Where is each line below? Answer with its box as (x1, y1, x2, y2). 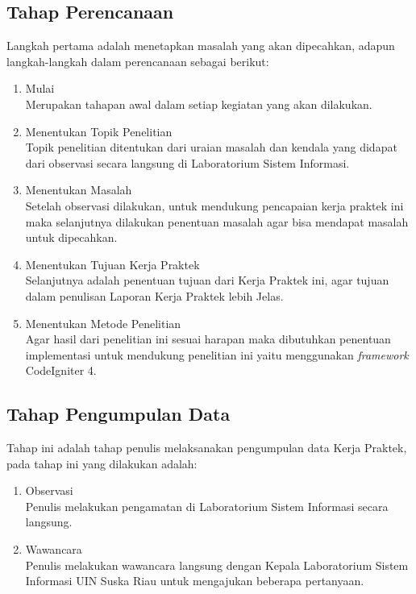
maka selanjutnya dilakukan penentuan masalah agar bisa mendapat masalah (25, 213, 409, 230)
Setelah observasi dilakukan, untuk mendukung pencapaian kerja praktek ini (25, 197, 404, 214)
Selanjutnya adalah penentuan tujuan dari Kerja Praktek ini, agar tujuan (25, 272, 389, 289)
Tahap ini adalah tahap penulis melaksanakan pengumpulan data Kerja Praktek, (6, 439, 407, 456)
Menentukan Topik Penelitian (25, 123, 173, 139)
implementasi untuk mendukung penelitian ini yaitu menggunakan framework (25, 346, 409, 363)
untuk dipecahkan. (25, 229, 118, 246)
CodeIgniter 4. (25, 362, 97, 379)
